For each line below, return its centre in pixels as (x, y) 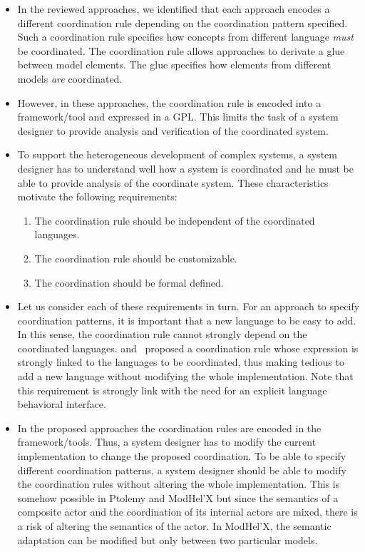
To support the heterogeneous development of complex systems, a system (177, 154)
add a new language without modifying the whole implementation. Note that (185, 376)
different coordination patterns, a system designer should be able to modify (182, 470)
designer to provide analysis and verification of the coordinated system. (173, 130)
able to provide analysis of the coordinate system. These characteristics (173, 182)
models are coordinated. (70, 78)
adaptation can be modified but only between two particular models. (168, 540)
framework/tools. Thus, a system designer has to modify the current (167, 442)
